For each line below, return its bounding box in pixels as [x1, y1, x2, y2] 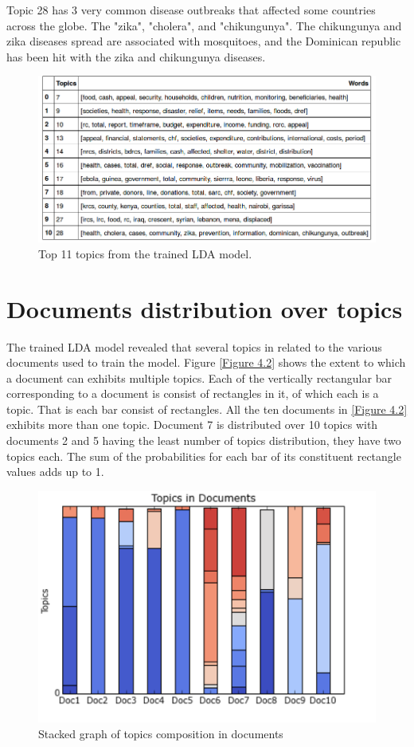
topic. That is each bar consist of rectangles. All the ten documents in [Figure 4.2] [6, 400, 408, 417]
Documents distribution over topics [6, 292, 403, 324]
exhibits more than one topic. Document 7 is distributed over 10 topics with [6, 416, 378, 433]
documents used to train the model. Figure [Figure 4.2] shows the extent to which [6, 354, 406, 371]
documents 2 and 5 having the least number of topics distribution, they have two [6, 432, 401, 449]
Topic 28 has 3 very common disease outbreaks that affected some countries [6, 2, 376, 18]
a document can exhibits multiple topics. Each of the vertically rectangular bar [6, 369, 392, 386]
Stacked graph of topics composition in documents [38, 725, 283, 741]
